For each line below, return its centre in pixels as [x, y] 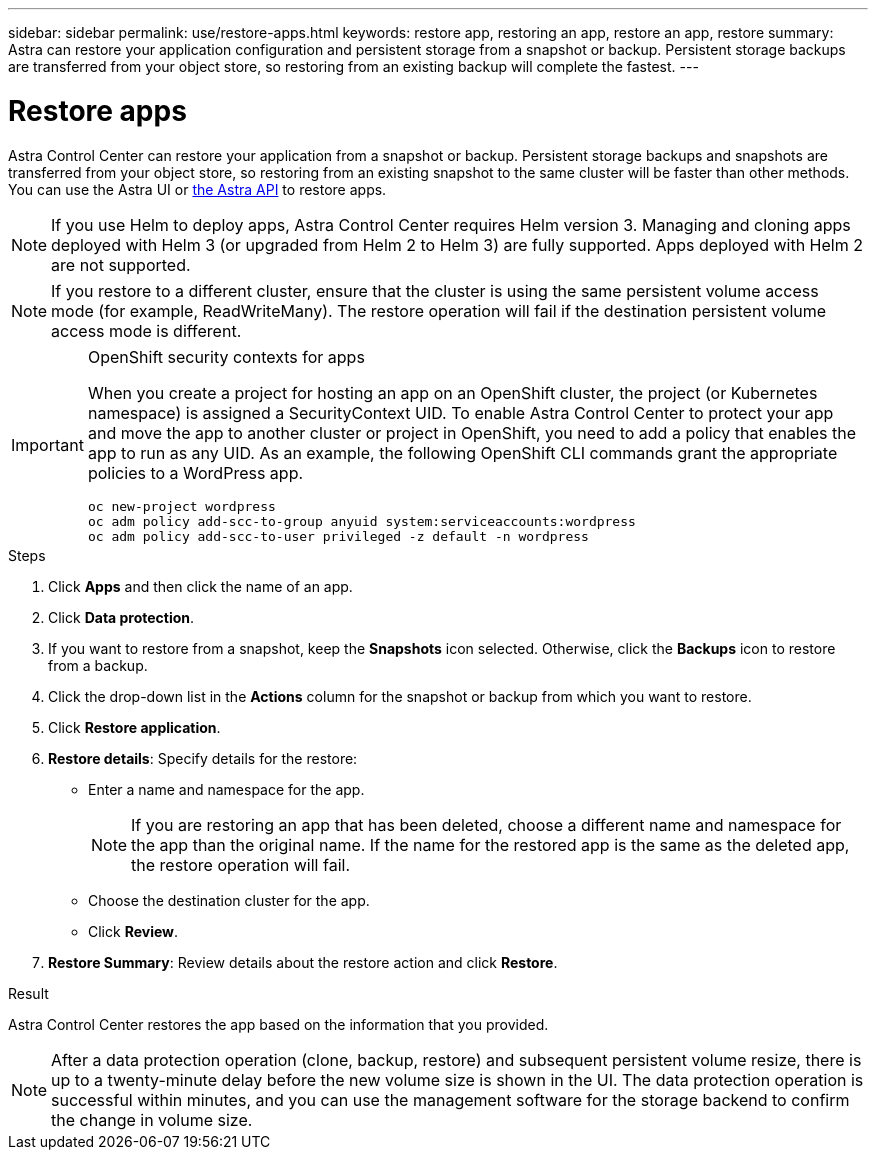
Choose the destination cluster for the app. [229, 900]
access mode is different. [146, 330]
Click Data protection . [121, 617]
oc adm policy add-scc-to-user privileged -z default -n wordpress [338, 536]
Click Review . [133, 931]
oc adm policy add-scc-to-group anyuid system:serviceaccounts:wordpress [361, 521]
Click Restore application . [134, 727]
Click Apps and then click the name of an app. [200, 586]
